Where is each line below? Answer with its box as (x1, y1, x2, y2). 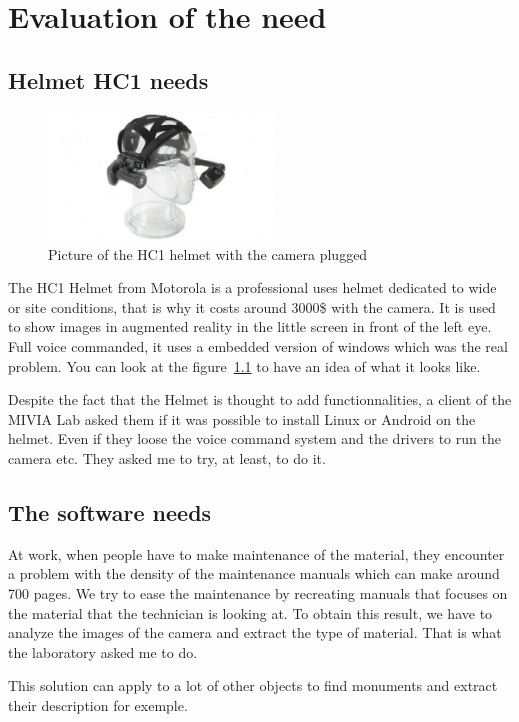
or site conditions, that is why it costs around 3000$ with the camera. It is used (8, 296, 496, 317)
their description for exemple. (8, 694, 188, 715)
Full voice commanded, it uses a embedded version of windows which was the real (8, 336, 508, 357)
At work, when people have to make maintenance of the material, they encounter (8, 543, 505, 564)
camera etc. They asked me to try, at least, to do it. (8, 448, 326, 469)
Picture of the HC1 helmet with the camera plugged (48, 243, 368, 264)
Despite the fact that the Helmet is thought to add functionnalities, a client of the (8, 389, 512, 410)
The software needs (8, 497, 212, 527)
